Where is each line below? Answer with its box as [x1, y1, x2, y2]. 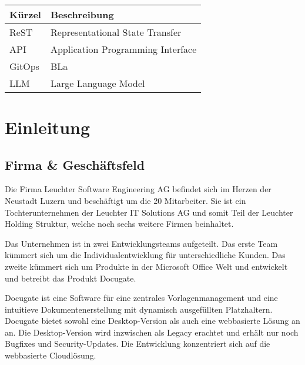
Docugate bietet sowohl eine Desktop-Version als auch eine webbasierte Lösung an [5, 314, 300, 327]
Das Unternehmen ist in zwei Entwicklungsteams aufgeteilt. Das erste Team [5, 237, 278, 249]
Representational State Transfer [50, 25, 182, 39]
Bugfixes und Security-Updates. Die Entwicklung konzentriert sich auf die [5, 337, 270, 350]
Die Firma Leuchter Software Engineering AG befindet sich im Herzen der [5, 183, 272, 195]
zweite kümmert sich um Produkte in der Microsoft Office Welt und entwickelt [5, 260, 288, 272]
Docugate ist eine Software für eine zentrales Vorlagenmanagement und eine [5, 292, 278, 304]
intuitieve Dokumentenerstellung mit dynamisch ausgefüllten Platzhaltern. [5, 303, 273, 315]
